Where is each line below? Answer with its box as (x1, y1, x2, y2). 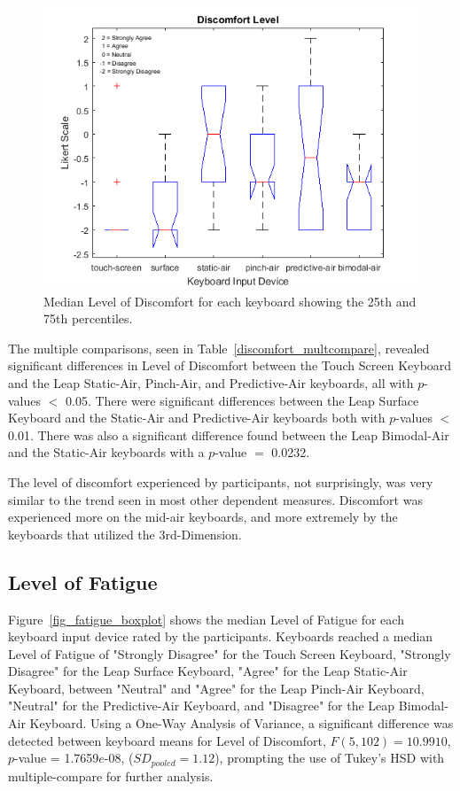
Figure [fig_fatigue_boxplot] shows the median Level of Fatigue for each (8, 609, 404, 628)
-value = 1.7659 (14, 748, 99, 767)
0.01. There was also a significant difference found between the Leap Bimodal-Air (8, 425, 449, 444)
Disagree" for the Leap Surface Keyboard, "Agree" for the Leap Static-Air (8, 662, 408, 680)
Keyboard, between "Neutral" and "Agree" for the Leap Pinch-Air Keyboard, (8, 679, 425, 697)
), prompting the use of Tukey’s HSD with (214, 748, 445, 767)
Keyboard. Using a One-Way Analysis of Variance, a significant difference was (29, 714, 454, 733)
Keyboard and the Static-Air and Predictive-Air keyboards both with (8, 408, 386, 427)
